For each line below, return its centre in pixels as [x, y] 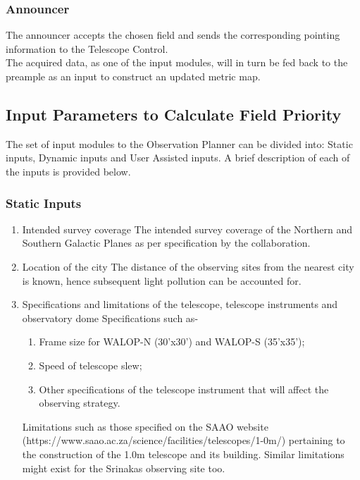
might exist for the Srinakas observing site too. [124, 468]
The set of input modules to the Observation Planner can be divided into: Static [179, 143]
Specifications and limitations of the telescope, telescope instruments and [180, 304]
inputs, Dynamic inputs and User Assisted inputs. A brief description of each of [178, 158]
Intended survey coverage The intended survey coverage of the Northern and [187, 229]
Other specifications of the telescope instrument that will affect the [184, 389]
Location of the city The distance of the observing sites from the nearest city [188, 266]
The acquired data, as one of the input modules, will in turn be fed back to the [177, 62]
